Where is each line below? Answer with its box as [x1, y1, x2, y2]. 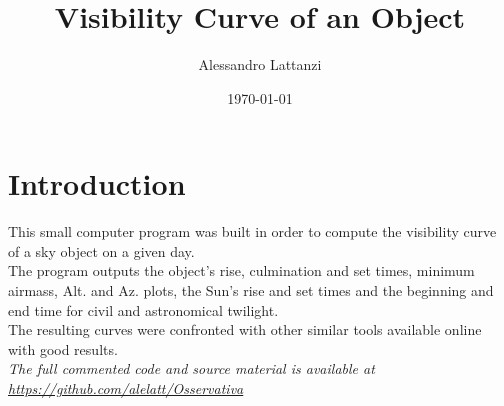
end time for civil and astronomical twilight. [8, 299, 279, 320]
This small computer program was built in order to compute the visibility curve [8, 221, 497, 242]
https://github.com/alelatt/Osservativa [8, 378, 244, 398]
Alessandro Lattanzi [198, 54, 322, 75]
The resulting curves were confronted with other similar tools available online [8, 319, 482, 340]
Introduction [8, 163, 186, 204]
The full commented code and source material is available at [8, 358, 375, 379]
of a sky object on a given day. [8, 240, 195, 261]
